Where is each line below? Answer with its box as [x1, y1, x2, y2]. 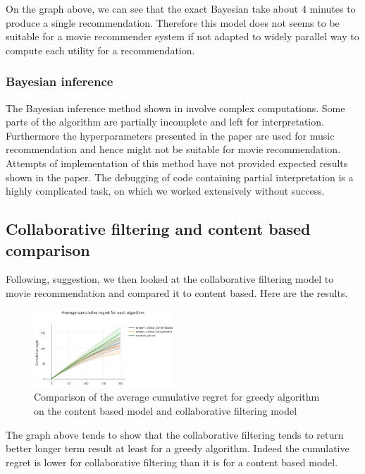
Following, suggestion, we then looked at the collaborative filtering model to [6, 272, 334, 286]
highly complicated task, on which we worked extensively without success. [6, 183, 325, 198]
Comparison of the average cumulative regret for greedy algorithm [34, 389, 320, 404]
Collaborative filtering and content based [6, 218, 311, 240]
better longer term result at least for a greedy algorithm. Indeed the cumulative [6, 441, 349, 456]
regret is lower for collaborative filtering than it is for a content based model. [6, 454, 338, 469]
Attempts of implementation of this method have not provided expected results [6, 155, 348, 170]
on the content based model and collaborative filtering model [34, 403, 297, 418]
